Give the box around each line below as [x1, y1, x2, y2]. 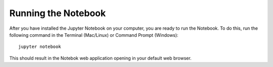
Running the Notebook [9, 8, 106, 19]
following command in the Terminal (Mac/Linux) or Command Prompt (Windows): [9, 32, 179, 38]
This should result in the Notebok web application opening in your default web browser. [9, 55, 192, 61]
